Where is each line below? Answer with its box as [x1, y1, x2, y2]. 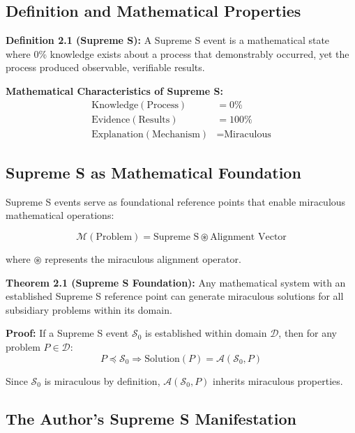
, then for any [278, 326, 337, 340]
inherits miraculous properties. [213, 373, 343, 388]
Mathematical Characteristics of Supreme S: [6, 83, 223, 98]
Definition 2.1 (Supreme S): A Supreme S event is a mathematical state [6, 33, 330, 47]
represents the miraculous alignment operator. [45, 252, 241, 266]
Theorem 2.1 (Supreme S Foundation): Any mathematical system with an [6, 275, 346, 289]
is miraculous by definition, [44, 373, 160, 388]
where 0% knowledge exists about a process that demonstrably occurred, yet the [6, 46, 349, 61]
